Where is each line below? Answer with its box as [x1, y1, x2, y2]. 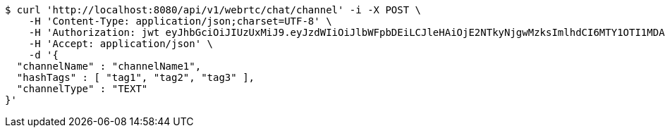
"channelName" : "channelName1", [16, 61, 202, 72]
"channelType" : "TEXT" [16, 83, 148, 94]
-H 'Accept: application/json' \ [28, 38, 214, 49]
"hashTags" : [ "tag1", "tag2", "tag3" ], [16, 72, 255, 83]
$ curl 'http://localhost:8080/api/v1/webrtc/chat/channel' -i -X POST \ [5, 4, 422, 15]
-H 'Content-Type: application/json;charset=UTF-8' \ [28, 15, 332, 27]
